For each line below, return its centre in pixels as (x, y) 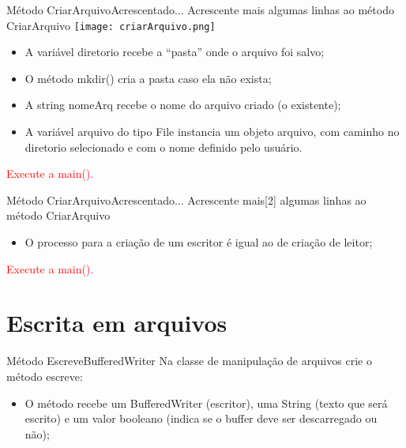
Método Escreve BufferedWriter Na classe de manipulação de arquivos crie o (189, 361)
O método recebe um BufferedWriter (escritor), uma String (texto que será (206, 403)
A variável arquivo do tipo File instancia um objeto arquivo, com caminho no (212, 132)
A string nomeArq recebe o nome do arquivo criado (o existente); (183, 105)
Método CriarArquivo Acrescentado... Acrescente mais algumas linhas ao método (200, 9)
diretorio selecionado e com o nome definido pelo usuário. (164, 147)
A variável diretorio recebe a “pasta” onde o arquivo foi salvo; (175, 52)
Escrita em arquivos (117, 323)
